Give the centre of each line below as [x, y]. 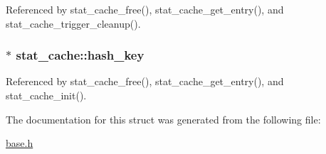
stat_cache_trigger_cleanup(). [73, 23]
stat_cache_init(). [46, 95]
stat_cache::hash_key [80, 55]
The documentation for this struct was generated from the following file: [163, 119]
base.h [20, 143]
